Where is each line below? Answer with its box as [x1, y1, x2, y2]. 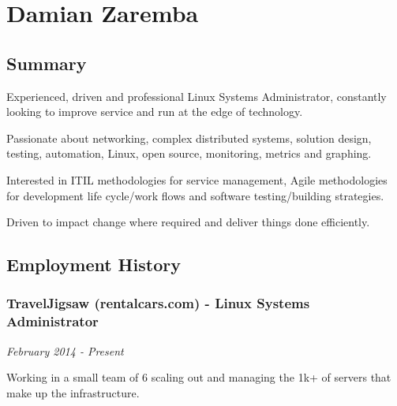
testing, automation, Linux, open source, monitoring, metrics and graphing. [6, 145, 372, 162]
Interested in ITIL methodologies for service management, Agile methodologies [6, 171, 388, 188]
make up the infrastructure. [6, 384, 140, 400]
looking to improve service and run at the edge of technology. [6, 103, 303, 120]
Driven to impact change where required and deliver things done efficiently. [6, 214, 370, 230]
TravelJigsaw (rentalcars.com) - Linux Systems [6, 293, 310, 313]
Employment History [6, 252, 181, 277]
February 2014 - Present [6, 342, 124, 359]
